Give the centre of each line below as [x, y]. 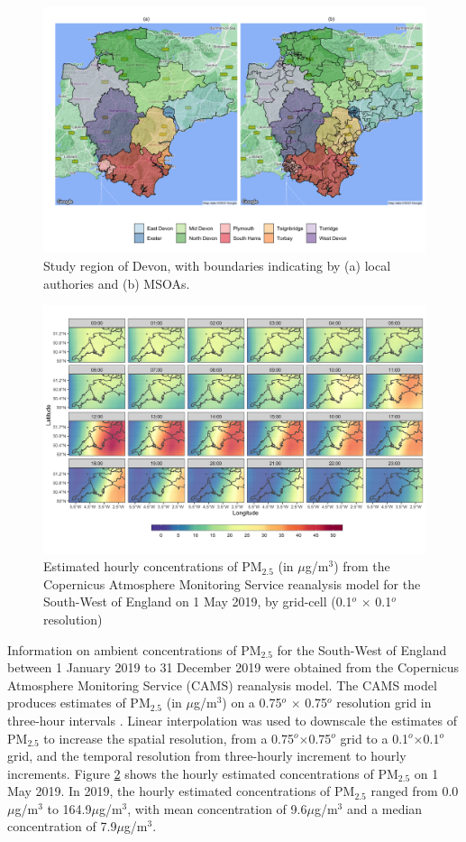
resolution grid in [384, 703]
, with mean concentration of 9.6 [217, 808]
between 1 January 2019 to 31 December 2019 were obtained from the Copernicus [233, 667]
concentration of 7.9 [62, 826]
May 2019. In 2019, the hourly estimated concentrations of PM [181, 791]
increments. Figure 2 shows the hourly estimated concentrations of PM [203, 773]
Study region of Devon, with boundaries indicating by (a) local [217, 266]
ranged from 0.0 [415, 791]
